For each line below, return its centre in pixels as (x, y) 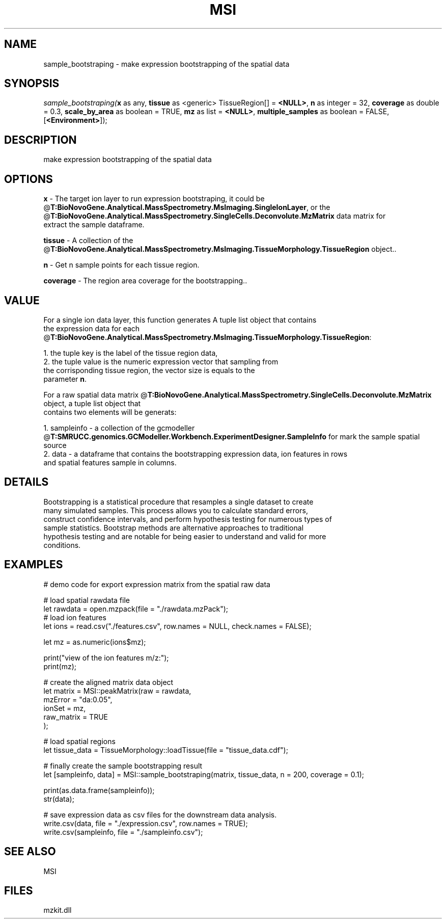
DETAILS (26, 482)
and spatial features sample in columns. (110, 462)
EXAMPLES (34, 565)
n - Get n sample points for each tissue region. (121, 265)
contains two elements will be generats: (110, 412)
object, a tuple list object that (92, 403)
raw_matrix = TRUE (76, 717)
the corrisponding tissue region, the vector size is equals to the (149, 370)
